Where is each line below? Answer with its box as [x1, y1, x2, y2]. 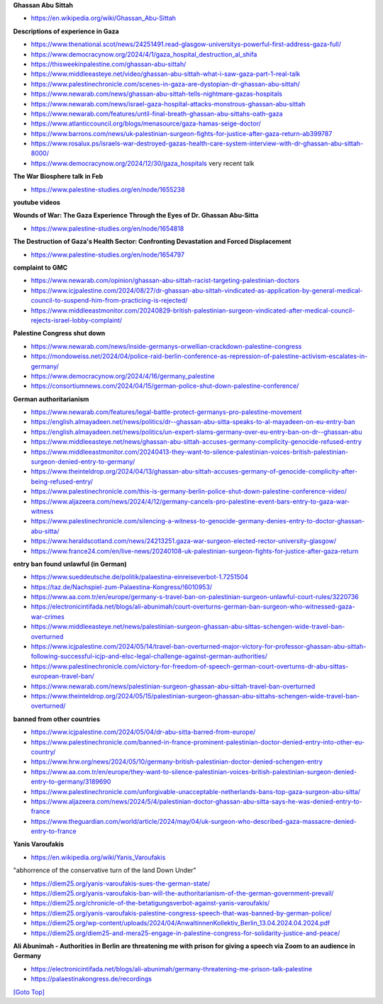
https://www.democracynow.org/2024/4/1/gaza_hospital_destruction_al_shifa [30, 50, 257, 58]
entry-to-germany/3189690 [30, 777, 111, 786]
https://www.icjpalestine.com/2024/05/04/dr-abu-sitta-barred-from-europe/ [30, 727, 256, 737]
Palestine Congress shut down [13, 329, 106, 338]
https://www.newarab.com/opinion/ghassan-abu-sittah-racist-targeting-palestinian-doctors [30, 277, 300, 285]
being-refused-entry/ [30, 477, 94, 486]
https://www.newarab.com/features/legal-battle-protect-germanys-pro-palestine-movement [30, 408, 302, 416]
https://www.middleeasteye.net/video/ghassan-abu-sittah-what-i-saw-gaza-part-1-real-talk [30, 69, 301, 78]
